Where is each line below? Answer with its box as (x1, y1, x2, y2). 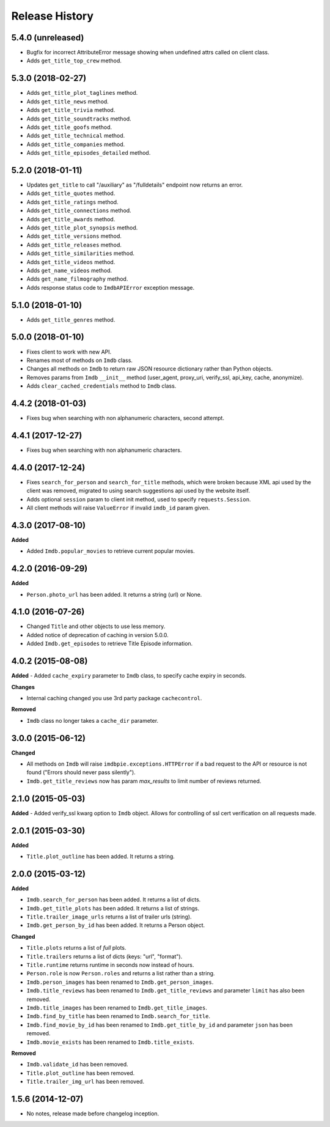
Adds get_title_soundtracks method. (26, 115, 131, 122)
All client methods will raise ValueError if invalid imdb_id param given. (26, 504, 210, 511)
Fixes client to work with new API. (26, 348, 112, 355)
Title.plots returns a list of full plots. (26, 944, 127, 951)
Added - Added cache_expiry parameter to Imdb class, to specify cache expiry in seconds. (11, 672, 247, 679)
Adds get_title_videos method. (26, 258, 116, 265)
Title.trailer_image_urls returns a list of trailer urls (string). (26, 913, 192, 920)
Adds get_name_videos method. (26, 267, 112, 274)
